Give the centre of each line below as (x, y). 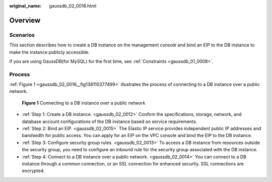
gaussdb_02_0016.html (73, 6)
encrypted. (33, 171)
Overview (25, 20)
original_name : (25, 6)
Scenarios (22, 35)
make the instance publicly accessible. (50, 52)
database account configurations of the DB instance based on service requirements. (110, 122)
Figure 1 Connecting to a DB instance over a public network (84, 103)
